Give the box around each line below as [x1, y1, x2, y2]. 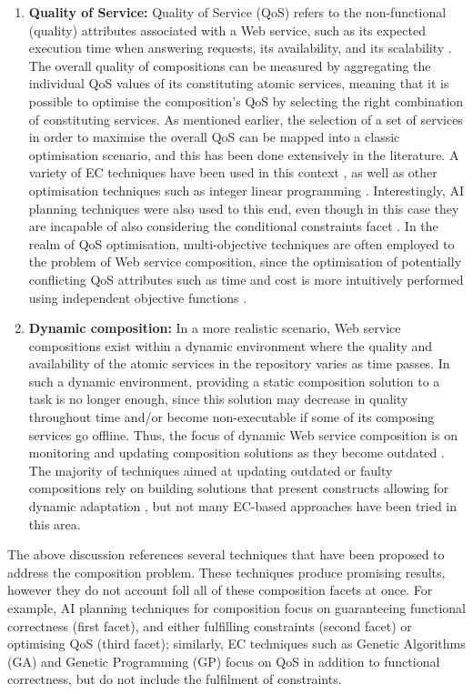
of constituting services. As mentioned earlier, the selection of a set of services [28, 109, 463, 128]
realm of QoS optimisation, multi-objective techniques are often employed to [28, 234, 455, 253]
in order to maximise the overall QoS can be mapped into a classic [28, 127, 400, 146]
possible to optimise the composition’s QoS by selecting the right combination [28, 91, 464, 110]
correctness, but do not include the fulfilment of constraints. [7, 669, 342, 689]
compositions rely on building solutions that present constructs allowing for [28, 478, 449, 498]
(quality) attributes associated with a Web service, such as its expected [28, 20, 426, 39]
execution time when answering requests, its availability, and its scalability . [28, 38, 452, 57]
